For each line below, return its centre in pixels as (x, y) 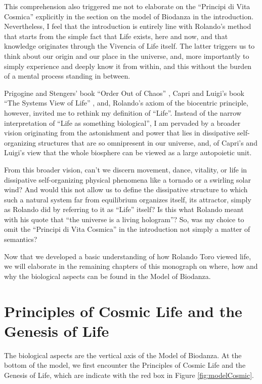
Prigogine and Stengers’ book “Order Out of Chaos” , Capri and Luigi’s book (124, 93)
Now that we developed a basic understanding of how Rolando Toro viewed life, (128, 256)
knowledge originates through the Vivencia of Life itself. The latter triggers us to (129, 46)
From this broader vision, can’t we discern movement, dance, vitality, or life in (126, 169)
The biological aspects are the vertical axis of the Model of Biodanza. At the (123, 355)
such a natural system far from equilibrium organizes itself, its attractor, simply (128, 199)
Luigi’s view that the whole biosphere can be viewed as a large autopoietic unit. (128, 152)
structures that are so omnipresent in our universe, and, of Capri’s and (148, 142)
